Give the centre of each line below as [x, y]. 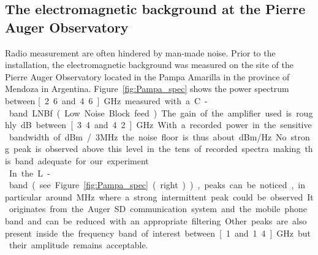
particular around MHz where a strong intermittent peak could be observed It [159, 196]
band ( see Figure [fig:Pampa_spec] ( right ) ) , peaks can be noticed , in [157, 185]
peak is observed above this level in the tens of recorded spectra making [157, 149]
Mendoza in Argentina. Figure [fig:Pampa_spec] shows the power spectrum [147, 89]
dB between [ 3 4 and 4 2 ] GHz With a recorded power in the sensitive [166, 125]
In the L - [29, 173]
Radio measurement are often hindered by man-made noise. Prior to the [140, 52]
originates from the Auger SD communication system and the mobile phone [158, 209]
